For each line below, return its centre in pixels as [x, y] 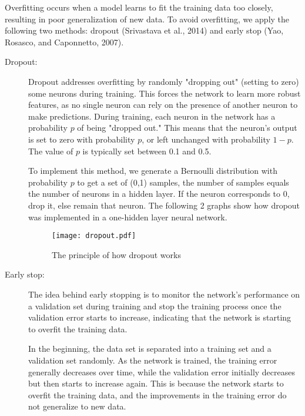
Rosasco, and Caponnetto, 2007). [64, 42]
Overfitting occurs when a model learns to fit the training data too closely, [139, 7]
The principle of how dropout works [116, 254]
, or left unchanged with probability [206, 139]
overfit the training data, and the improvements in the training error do [157, 394]
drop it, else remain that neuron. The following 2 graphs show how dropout [164, 205]
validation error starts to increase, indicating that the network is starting [160, 317]
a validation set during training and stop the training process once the [155, 306]
